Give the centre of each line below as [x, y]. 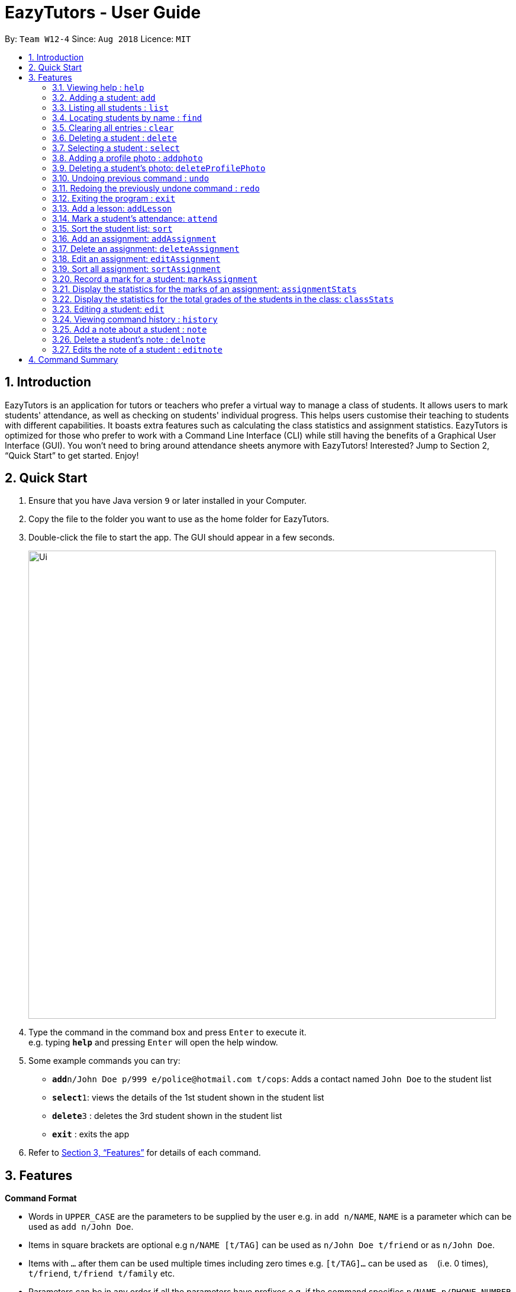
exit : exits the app [91, 1134]
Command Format [41, 1198]
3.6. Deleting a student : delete [115, 137]
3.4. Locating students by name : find [127, 117]
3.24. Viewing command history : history [135, 319]
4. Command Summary [73, 359]
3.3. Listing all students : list [111, 107]
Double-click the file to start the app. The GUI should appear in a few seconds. [182, 538]
